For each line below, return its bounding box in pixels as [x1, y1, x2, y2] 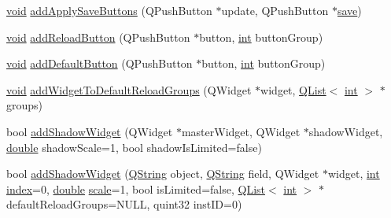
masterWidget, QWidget [181, 123, 301, 139]
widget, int [327, 165, 380, 182]
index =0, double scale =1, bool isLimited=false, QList [6, 180, 265, 197]
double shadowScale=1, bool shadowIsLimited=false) [6, 139, 262, 155]
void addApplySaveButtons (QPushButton [6, 2, 212, 18]
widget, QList [260, 81, 326, 98]
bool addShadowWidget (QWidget [6, 123, 173, 139]
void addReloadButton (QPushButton [6, 28, 190, 45]
